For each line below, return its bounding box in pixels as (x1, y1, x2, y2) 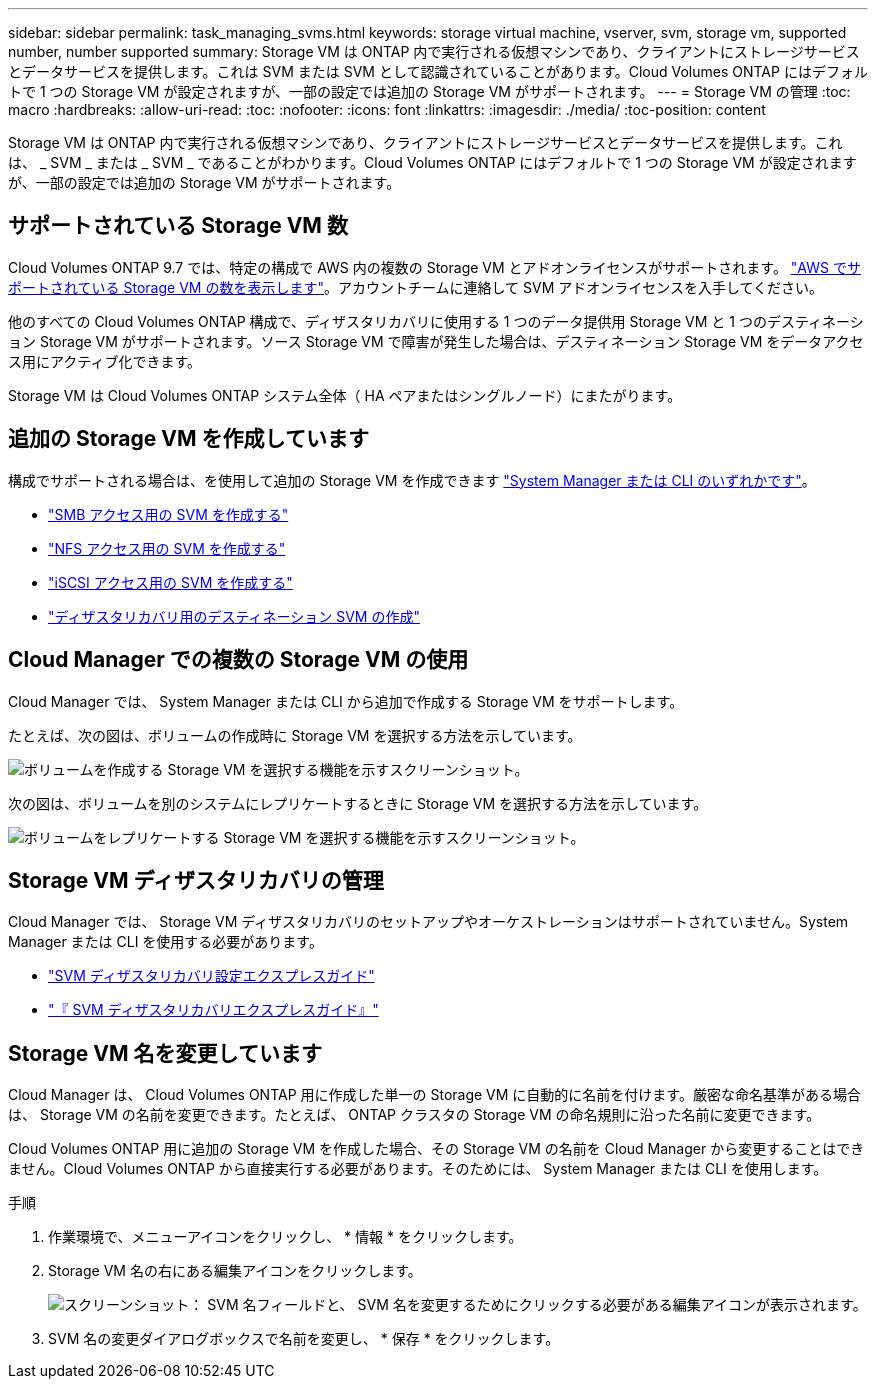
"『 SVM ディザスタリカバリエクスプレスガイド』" (48, 1001, 379, 1019)
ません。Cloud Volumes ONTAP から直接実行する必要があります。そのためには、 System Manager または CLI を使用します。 (8, 1160, 828, 1178)
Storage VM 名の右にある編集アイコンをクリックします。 (48, 1262, 422, 1280)
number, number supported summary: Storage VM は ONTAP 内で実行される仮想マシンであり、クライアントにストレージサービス (8, 43, 860, 60)
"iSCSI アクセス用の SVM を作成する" (48, 573, 293, 591)
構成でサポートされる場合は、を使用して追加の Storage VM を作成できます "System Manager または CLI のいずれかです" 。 (8, 471, 816, 489)
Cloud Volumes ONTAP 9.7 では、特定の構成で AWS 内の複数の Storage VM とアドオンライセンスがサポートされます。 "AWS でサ (8, 258, 861, 276)
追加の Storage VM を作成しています (8, 426, 369, 452)
